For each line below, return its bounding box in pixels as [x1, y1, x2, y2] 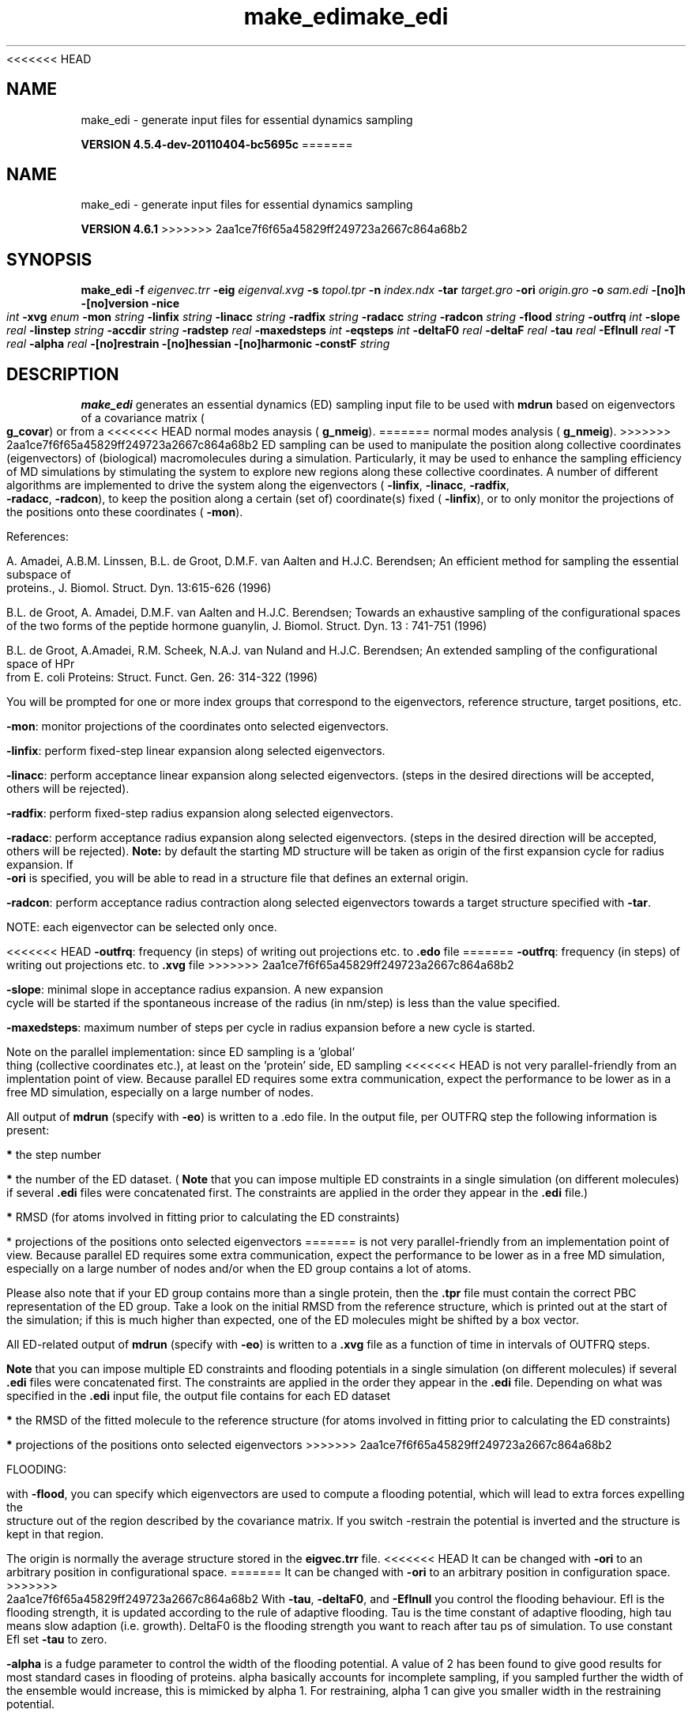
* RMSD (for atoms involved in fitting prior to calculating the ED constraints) [6, 1210, 401, 1225]
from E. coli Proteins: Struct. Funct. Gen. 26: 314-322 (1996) [6, 670, 318, 685]
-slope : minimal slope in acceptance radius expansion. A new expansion [6, 983, 383, 997]
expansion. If [6, 858, 73, 872]
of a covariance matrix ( [81, 411, 205, 425]
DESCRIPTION [6, 364, 119, 384]
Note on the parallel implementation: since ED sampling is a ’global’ [6, 1045, 355, 1059]
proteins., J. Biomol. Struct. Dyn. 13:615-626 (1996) [6, 581, 272, 595]
